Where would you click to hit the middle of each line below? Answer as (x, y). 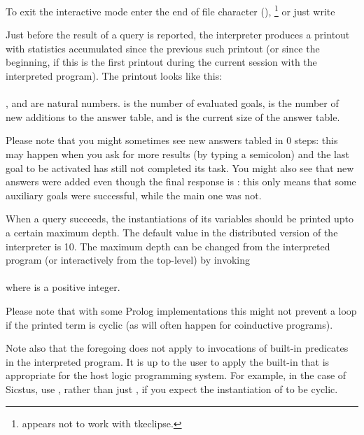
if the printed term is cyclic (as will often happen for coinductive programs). (169, 324)
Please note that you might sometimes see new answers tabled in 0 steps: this (172, 140)
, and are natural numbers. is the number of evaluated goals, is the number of (172, 103)
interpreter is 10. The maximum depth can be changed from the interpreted (168, 246)
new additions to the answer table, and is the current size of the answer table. (173, 116)
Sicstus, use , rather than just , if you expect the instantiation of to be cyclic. (172, 388)
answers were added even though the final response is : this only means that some (181, 181)
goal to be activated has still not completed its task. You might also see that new (180, 167)
